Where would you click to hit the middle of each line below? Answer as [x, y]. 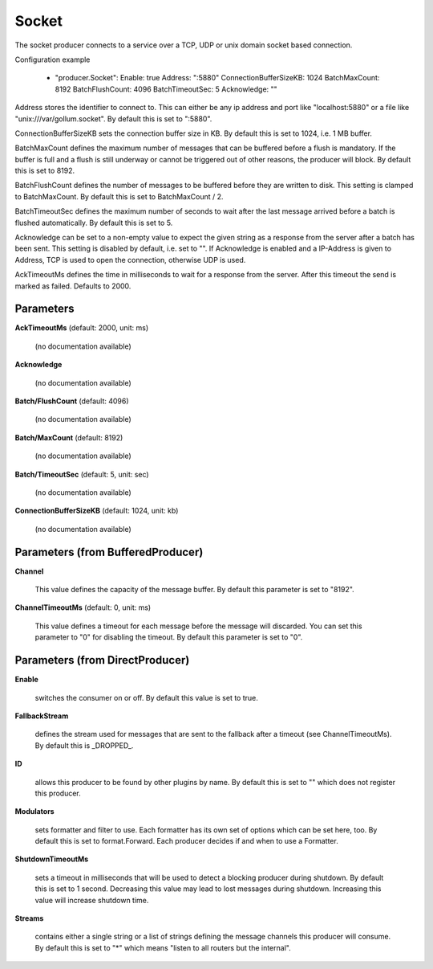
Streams [29, 918]
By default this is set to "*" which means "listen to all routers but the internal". [163, 947]
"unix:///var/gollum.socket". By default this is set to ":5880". [113, 119]
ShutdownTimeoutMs [52, 859]
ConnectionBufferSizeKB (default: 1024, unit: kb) [97, 511]
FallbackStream [42, 716]
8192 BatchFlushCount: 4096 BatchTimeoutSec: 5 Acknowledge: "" [166, 89]
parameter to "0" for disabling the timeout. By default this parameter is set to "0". [169, 637]
